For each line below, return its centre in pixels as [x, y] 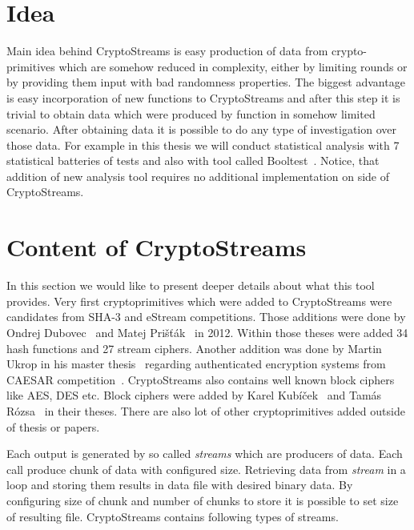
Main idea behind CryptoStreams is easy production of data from [167, 51]
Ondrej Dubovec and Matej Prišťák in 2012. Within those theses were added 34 [207, 332]
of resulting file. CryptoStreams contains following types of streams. [173, 516]
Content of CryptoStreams [157, 247]
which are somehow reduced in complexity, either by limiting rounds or [233, 66]
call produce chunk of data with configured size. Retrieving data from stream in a [206, 469]
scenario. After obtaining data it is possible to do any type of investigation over [202, 129]
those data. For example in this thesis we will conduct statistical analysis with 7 [203, 145]
